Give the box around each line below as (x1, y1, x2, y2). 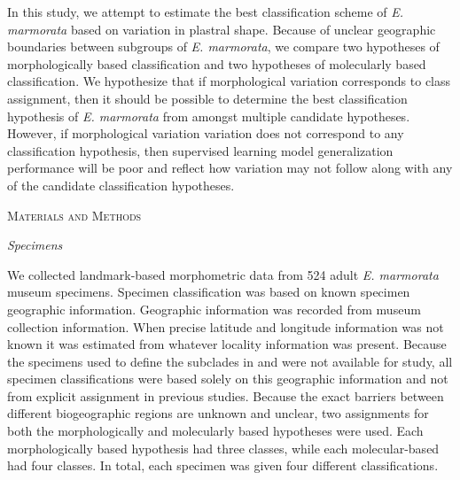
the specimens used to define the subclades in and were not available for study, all (7, 352, 453, 370)
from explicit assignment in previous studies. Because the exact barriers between (7, 386, 444, 405)
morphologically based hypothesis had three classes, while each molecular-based (7, 438, 440, 457)
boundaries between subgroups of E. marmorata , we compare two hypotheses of (7, 37, 440, 56)
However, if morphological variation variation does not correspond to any (7, 124, 404, 143)
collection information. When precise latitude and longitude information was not (7, 317, 444, 336)
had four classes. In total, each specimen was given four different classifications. (7, 456, 439, 475)
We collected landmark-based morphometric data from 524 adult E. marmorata (7, 265, 439, 283)
